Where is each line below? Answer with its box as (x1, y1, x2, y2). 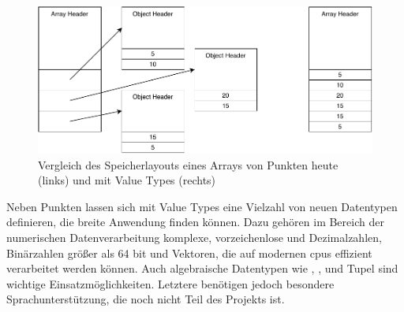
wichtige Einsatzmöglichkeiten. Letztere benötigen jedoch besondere (6, 275, 335, 292)
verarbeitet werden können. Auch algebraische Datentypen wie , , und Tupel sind (6, 260, 398, 277)
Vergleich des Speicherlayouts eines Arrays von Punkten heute (38, 156, 339, 173)
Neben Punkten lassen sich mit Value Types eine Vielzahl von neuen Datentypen (6, 198, 398, 214)
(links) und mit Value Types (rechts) (38, 172, 216, 188)
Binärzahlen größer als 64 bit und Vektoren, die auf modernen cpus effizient (6, 244, 372, 261)
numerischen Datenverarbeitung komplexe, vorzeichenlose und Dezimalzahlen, (6, 229, 382, 246)
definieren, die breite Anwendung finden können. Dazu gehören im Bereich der (6, 214, 384, 230)
